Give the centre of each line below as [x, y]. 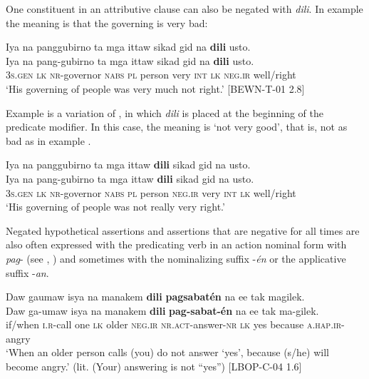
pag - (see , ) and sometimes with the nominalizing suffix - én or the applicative [176, 258]
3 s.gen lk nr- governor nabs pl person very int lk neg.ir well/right [151, 75]
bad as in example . [48, 140]
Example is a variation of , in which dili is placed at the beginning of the [165, 112]
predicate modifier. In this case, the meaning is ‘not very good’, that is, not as [177, 127]
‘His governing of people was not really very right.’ [115, 207]
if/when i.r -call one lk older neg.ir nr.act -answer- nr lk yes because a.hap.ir [174, 324]
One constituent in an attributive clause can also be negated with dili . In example [184, 9]
